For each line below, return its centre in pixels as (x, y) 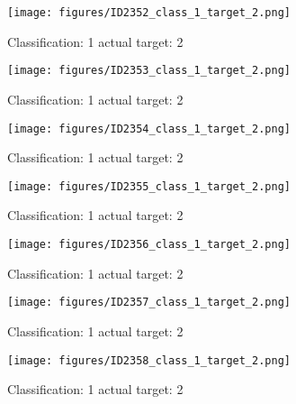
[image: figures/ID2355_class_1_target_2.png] (149, 186)
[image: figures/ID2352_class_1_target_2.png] (149, 13)
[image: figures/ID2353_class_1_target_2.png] (149, 71)
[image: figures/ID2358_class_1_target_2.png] (149, 360)
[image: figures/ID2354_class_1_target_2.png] (149, 129)
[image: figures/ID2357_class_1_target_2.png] (149, 303)
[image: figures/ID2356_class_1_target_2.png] (149, 244)
